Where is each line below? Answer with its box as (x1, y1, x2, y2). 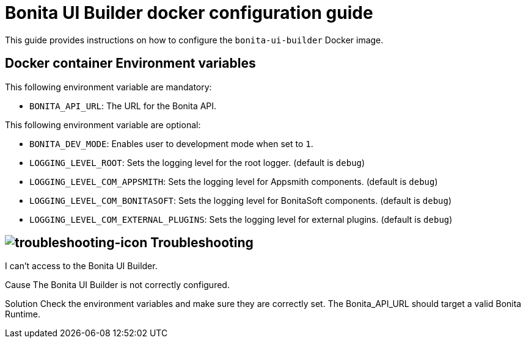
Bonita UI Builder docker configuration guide (5, 2, 373, 23)
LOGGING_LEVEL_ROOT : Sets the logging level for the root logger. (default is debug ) (29, 157, 365, 168)
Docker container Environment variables (5, 56, 256, 71)
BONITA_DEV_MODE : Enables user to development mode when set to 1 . (29, 138, 313, 149)
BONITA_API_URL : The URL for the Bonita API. (29, 100, 217, 111)
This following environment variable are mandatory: (5, 81, 212, 92)
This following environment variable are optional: (5, 119, 201, 130)
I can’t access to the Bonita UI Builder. (5, 261, 158, 272)
